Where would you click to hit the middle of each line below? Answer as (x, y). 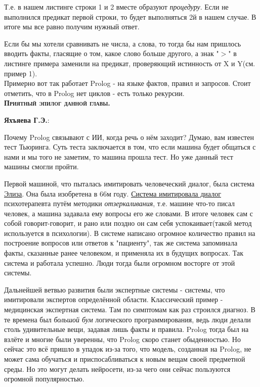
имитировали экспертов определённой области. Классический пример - (114, 299)
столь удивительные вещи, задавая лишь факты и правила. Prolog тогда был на (126, 329)
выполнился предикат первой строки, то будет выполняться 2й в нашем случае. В (130, 16)
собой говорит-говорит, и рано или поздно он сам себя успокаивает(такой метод (128, 223)
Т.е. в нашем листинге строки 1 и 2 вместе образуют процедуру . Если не (116, 7)
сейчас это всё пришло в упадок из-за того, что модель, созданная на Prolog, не (128, 349)
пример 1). (21, 73)
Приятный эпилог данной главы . (57, 103)
